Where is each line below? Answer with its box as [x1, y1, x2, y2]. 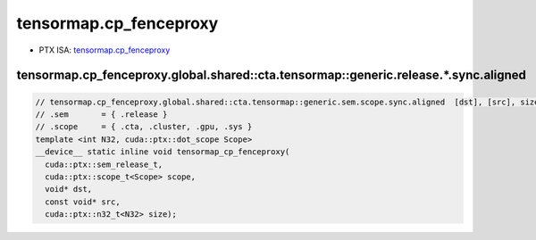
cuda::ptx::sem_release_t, [45, 159, 163, 170]
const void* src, [45, 196, 121, 207]
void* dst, [45, 184, 93, 194]
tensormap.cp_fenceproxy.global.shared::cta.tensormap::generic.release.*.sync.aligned [16, 68, 527, 83]
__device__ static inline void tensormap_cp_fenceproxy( [35, 147, 290, 157]
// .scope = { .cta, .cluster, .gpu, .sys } [35, 121, 253, 132]
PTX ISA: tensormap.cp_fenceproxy [38, 45, 171, 55]
